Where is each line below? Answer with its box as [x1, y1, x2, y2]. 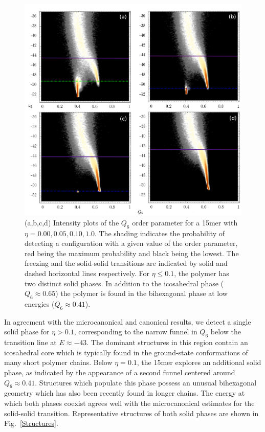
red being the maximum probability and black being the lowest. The [25, 247, 239, 258]
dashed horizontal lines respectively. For [25, 267, 150, 278]
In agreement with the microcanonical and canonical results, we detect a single [4, 316, 251, 327]
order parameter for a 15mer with [132, 217, 238, 228]
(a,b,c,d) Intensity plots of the [25, 217, 119, 228]
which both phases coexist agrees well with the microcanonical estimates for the [4, 397, 255, 408]
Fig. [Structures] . [4, 418, 58, 428]
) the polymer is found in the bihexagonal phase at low [55, 288, 228, 299]
